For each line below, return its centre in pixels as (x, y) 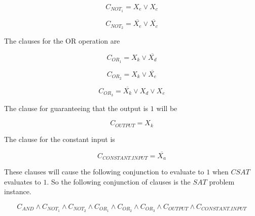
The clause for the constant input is (60, 139)
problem (222, 181)
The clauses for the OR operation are (62, 40)
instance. (18, 191)
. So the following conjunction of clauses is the (119, 181)
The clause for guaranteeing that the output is (76, 108)
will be (167, 108)
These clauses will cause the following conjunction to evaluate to (104, 172)
